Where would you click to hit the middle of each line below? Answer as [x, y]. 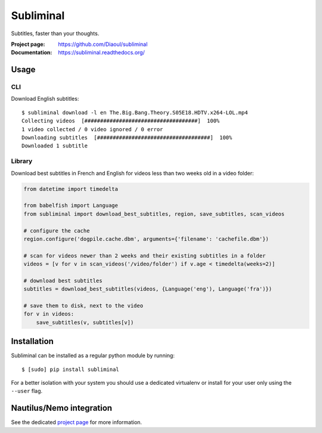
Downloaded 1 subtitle [55, 146]
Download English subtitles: [45, 99]
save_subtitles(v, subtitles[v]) [85, 322]
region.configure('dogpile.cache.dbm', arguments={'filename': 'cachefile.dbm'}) [146, 239]
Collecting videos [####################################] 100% [121, 121]
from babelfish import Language [71, 205]
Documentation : [32, 52]
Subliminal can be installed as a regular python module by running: [93, 355]
